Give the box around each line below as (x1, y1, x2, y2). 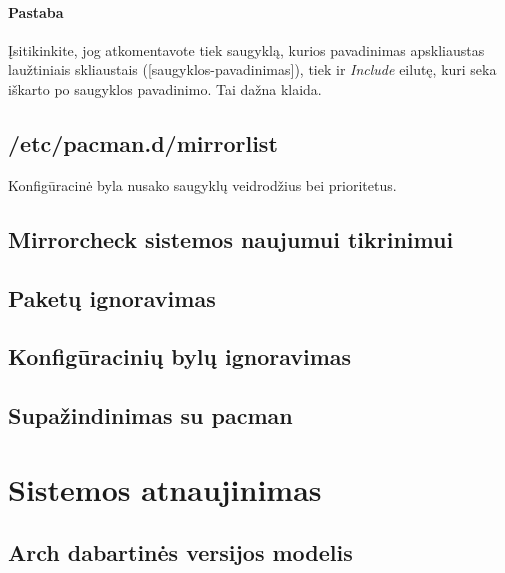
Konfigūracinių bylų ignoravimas (8, 341, 352, 372)
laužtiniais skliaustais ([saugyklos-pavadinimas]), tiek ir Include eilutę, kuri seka (8, 59, 497, 80)
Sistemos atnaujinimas (8, 468, 322, 509)
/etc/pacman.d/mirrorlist (8, 127, 278, 158)
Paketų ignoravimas (8, 282, 216, 313)
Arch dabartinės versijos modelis (8, 537, 353, 568)
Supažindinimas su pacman (8, 400, 293, 431)
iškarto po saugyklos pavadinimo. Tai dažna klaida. (8, 78, 322, 99)
